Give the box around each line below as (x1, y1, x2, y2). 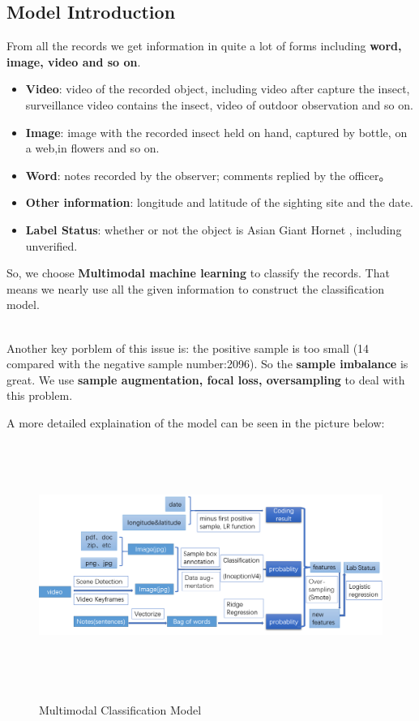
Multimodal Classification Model (39, 702, 202, 719)
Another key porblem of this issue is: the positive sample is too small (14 (6, 339, 370, 356)
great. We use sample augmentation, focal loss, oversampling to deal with (6, 371, 405, 388)
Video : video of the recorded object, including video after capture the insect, (25, 80, 410, 97)
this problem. (6, 387, 73, 404)
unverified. (25, 237, 78, 254)
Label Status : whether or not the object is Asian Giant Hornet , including (25, 221, 402, 238)
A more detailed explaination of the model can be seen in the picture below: (6, 414, 385, 431)
